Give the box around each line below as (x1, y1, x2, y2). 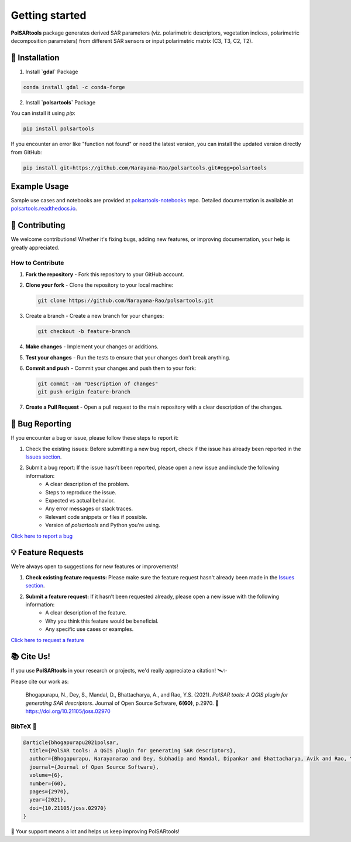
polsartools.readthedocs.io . (11, 205, 77, 212)
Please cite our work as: (11, 678, 69, 685)
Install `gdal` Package (25, 68, 78, 75)
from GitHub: (11, 148, 42, 155)
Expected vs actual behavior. (45, 497, 115, 504)
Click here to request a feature (11, 636, 84, 643)
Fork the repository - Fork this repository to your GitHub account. (25, 270, 184, 278)
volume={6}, (29, 772, 64, 779)
